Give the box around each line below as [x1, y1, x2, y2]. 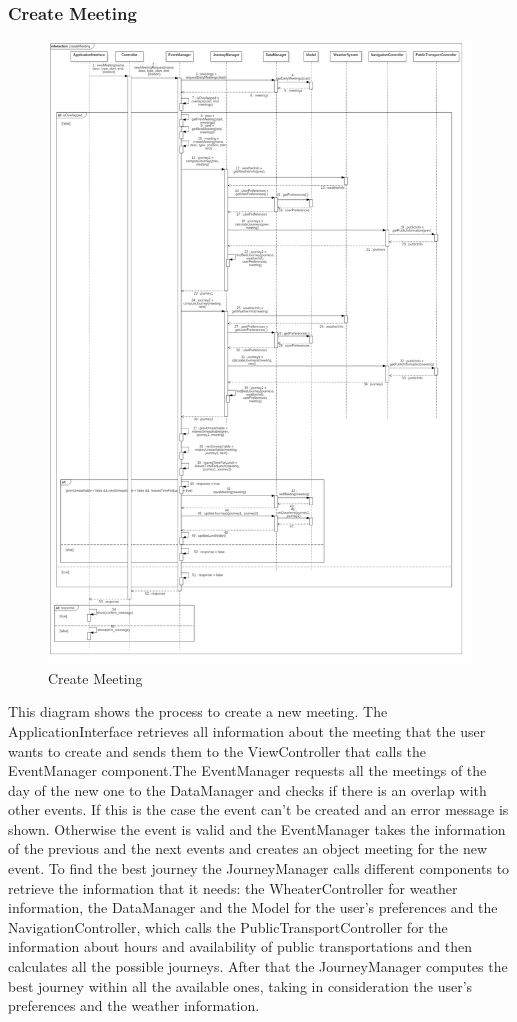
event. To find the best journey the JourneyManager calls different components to [8, 858, 510, 879]
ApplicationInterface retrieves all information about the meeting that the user [8, 720, 486, 741]
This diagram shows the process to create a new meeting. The [8, 701, 388, 722]
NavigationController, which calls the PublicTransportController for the [8, 916, 448, 937]
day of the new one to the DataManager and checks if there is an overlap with [8, 779, 487, 800]
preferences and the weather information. [8, 995, 260, 1016]
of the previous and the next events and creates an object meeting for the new [8, 838, 488, 859]
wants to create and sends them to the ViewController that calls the [8, 740, 427, 761]
